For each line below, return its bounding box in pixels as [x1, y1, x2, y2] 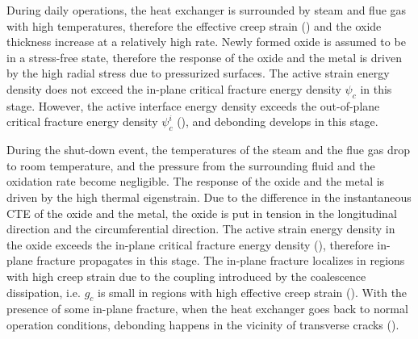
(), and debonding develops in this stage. [177, 113, 378, 130]
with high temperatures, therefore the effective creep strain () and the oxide [6, 17, 382, 34]
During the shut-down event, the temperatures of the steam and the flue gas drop [6, 141, 410, 158]
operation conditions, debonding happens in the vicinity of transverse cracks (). [6, 316, 399, 333]
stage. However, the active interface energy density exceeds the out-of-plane [6, 97, 380, 114]
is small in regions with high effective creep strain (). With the [98, 283, 408, 300]
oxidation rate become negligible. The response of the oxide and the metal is [6, 173, 385, 190]
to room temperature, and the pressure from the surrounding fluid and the [6, 157, 375, 174]
